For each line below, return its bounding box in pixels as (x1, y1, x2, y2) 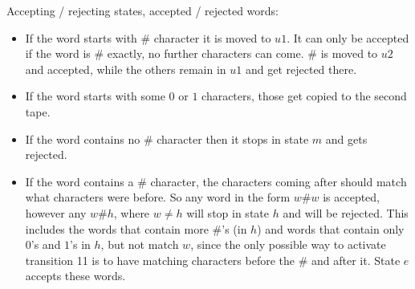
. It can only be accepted (287, 29, 409, 46)
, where (113, 204, 150, 221)
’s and (31, 236, 61, 253)
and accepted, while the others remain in (25, 60, 226, 77)
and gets (325, 130, 368, 147)
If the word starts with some (25, 88, 165, 104)
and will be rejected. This (283, 204, 409, 221)
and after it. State (311, 251, 401, 268)
